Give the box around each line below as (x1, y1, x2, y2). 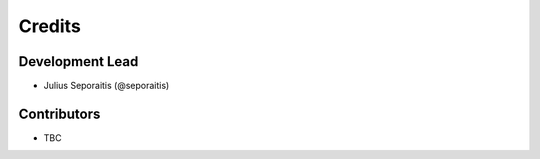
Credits (18, 15, 82, 37)
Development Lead (18, 53, 139, 70)
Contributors (18, 105, 101, 122)
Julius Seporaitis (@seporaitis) (43, 80, 170, 92)
